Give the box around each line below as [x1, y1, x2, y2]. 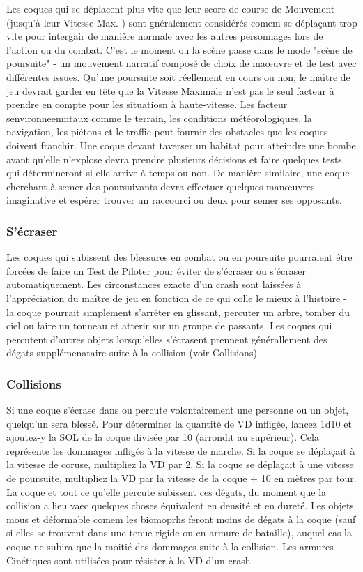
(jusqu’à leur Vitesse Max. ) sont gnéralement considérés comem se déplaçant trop [6, 15, 357, 29]
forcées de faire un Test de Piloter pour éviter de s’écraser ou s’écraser [6, 263, 306, 278]
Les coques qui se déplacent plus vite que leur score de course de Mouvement [6, 1, 335, 15]
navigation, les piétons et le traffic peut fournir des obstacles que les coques [6, 124, 328, 139]
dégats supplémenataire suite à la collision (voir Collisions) [6, 345, 257, 360]
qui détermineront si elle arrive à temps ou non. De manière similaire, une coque [6, 165, 350, 180]
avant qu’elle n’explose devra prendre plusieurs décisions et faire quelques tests [6, 151, 342, 166]
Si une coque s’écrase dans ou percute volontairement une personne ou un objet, [6, 402, 349, 417]
